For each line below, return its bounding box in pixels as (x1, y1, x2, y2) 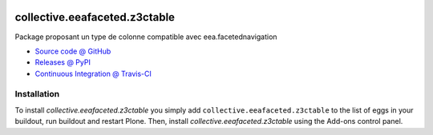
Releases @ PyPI (34, 58, 91, 67)
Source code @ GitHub (34, 46, 111, 56)
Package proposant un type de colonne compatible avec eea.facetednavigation (14, 32, 277, 42)
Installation (14, 89, 60, 100)
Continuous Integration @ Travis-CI (34, 69, 152, 78)
